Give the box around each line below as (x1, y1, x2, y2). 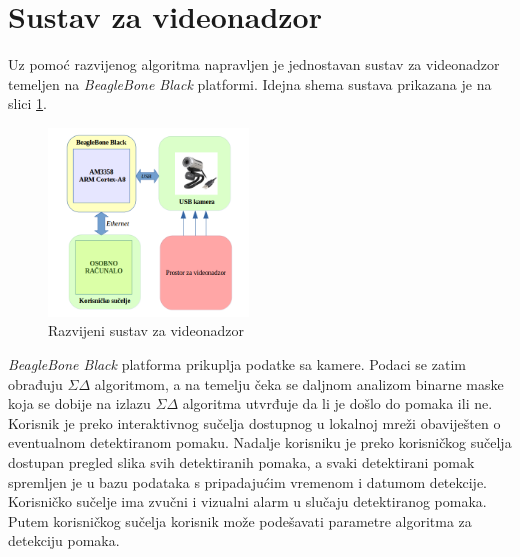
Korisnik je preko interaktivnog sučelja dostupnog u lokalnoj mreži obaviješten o (8, 412, 501, 433)
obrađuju (8, 373, 63, 394)
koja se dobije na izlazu (8, 393, 151, 414)
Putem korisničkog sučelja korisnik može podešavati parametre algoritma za (8, 510, 472, 531)
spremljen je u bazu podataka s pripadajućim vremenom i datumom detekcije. (8, 471, 488, 492)
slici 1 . (8, 93, 47, 114)
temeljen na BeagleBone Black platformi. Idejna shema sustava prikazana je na (8, 73, 492, 94)
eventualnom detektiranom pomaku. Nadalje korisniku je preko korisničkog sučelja (8, 432, 512, 453)
